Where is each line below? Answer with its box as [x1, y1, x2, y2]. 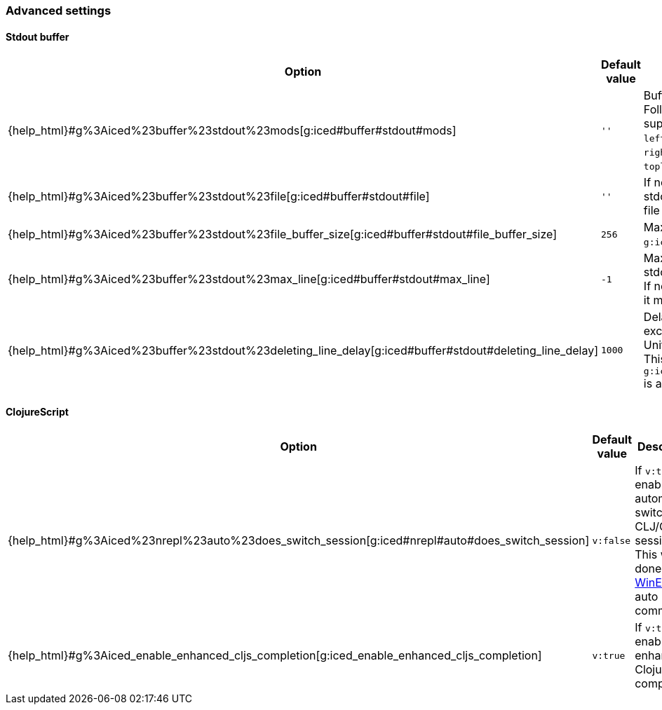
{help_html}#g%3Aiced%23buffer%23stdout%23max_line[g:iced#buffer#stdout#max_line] [8, 272, 490, 287]
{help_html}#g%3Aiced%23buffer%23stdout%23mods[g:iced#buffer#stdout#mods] [8, 123, 457, 138]
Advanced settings [6, 4, 112, 18]
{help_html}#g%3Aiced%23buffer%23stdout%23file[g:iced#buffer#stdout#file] [8, 189, 430, 204]
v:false [592, 535, 631, 546]
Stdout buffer [6, 30, 69, 43]
